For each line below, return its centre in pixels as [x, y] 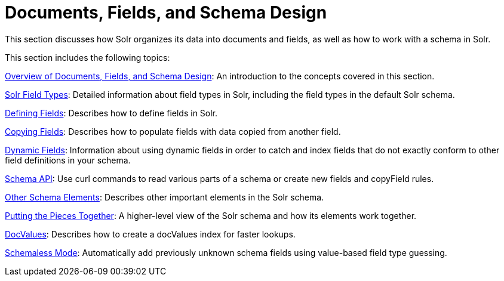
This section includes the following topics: [87, 57]
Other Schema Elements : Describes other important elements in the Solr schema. [165, 197]
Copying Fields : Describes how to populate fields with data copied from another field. [173, 131]
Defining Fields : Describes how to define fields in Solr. [111, 113]
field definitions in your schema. [68, 160]
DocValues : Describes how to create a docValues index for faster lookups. [150, 234]
